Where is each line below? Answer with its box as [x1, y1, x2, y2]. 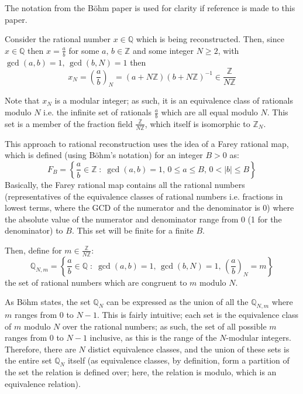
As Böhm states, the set [5, 296, 91, 308]
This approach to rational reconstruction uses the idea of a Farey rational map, [5, 137, 289, 149]
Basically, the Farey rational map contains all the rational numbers [5, 178, 245, 190]
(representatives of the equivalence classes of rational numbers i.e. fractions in [5, 190, 283, 202]
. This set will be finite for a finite [71, 224, 194, 237]
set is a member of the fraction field [5, 117, 133, 129]
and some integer [133, 44, 194, 56]
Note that [5, 94, 40, 107]
